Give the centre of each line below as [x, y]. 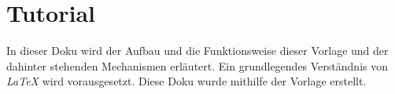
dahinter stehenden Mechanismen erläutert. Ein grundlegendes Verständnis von [197, 65]
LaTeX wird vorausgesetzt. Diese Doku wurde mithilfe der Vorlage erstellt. [186, 81]
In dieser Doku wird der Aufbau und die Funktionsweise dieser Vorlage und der [197, 51]
